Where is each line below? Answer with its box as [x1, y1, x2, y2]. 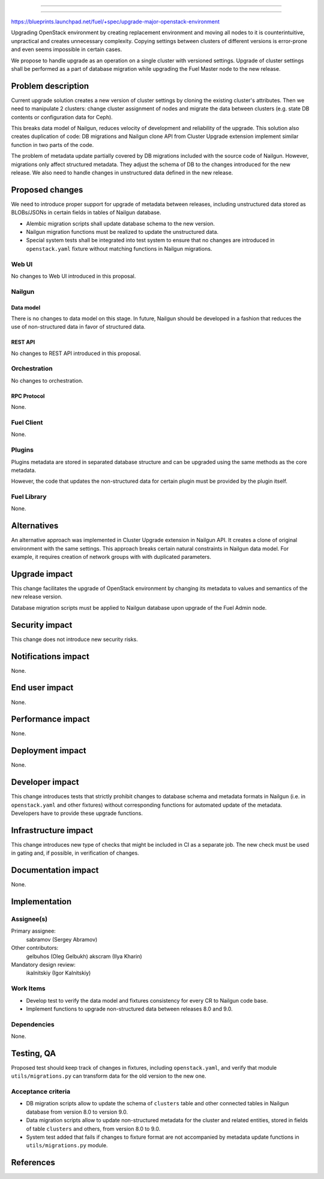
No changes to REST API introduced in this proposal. [11, 350, 141, 357]
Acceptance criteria [11, 1087, 71, 1096]
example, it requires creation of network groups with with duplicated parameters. [11, 554, 212, 561]
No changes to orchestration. [11, 377, 83, 384]
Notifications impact [11, 651, 89, 661]
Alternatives [11, 521, 59, 531]
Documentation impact [11, 865, 99, 876]
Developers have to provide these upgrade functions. [11, 810, 143, 817]
